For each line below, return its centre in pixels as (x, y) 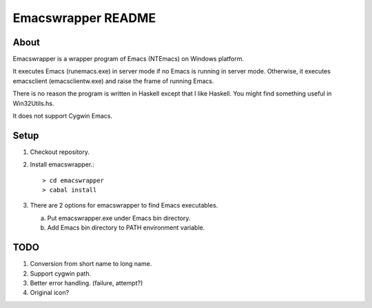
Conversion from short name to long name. (91, 264)
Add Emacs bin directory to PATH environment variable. (126, 228)
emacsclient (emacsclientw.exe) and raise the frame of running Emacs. (113, 81)
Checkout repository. (60, 152)
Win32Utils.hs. (33, 103)
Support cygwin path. (61, 273)
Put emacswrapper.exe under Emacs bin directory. (119, 218)
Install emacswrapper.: (62, 164)
